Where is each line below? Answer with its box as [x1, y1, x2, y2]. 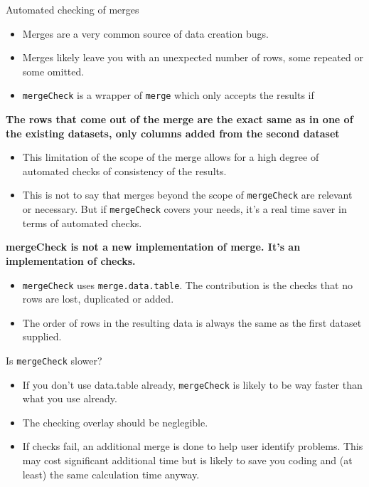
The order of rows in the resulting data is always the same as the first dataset [22, 315, 362, 330]
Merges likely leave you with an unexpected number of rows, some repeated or [22, 50, 363, 65]
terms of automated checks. [22, 215, 142, 230]
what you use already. [22, 391, 117, 406]
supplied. [22, 329, 62, 344]
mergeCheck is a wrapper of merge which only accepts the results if [22, 88, 314, 103]
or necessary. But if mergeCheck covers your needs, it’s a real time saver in [22, 201, 347, 216]
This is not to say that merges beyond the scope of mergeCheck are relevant [22, 187, 353, 202]
